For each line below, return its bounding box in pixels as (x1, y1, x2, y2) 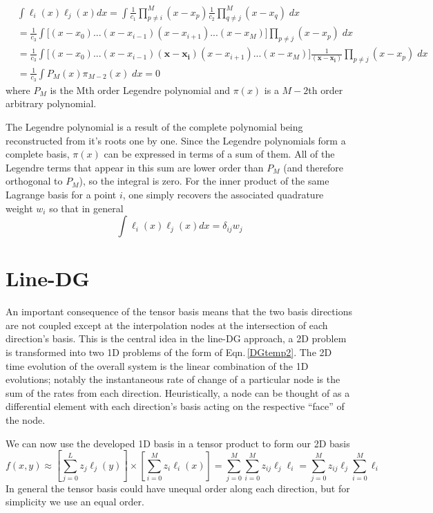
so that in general (49, 200, 124, 215)
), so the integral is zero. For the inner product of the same (79, 174, 329, 188)
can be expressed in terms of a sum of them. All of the (104, 147, 335, 161)
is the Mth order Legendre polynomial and (50, 82, 231, 97)
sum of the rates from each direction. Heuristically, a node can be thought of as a (6, 385, 350, 400)
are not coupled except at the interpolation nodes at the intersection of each (6, 317, 328, 332)
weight (6, 200, 33, 215)
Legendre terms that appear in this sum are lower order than (6, 160, 264, 174)
